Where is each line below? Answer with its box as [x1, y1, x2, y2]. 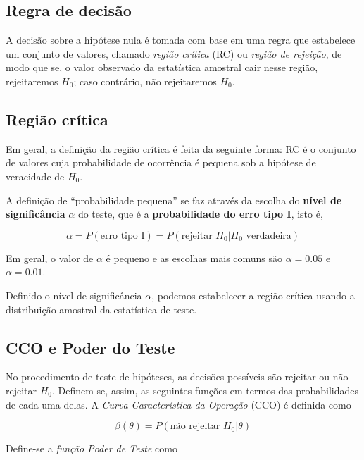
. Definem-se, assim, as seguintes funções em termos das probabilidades [52, 383, 359, 397]
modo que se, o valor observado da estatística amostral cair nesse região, [6, 60, 318, 75]
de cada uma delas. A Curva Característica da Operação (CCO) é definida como [6, 397, 351, 411]
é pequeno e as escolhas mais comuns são [106, 250, 283, 265]
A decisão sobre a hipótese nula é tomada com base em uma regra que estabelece [6, 32, 356, 47]
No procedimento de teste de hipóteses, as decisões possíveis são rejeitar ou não [6, 369, 349, 384]
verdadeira [246, 230, 291, 241]
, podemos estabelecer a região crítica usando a [151, 287, 355, 302]
